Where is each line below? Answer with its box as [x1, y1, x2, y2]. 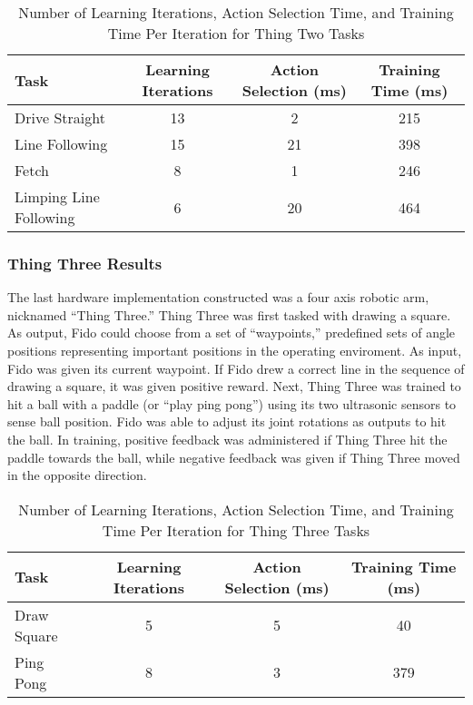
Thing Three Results [7, 251, 163, 274]
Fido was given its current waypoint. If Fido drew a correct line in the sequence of [7, 358, 465, 377]
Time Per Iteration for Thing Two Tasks [107, 23, 365, 44]
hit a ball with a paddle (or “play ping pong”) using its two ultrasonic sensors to [7, 394, 457, 413]
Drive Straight [15, 107, 105, 128]
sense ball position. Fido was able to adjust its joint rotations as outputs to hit [7, 412, 447, 431]
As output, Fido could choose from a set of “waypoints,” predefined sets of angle [7, 323, 456, 342]
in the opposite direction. [7, 465, 147, 485]
